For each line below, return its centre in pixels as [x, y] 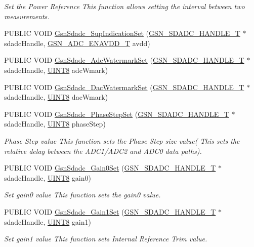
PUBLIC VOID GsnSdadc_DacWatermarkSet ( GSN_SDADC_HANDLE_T [124, 87]
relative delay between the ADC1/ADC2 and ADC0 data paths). [103, 151]
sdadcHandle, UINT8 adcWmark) [56, 70]
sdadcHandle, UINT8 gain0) [48, 177]
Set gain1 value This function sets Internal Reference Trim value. [106, 239]
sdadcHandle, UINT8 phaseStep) [55, 124]
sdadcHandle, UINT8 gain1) [48, 221]
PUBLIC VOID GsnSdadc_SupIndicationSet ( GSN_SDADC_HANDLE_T [122, 33]
